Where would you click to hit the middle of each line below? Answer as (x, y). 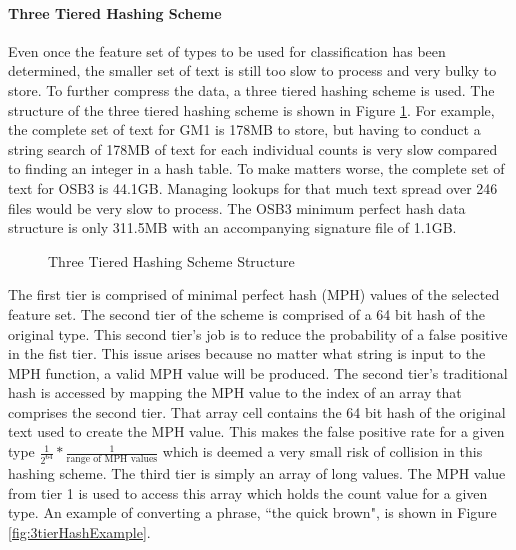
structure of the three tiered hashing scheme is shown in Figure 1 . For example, (251, 109)
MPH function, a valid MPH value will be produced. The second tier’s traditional (258, 372)
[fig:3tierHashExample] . (79, 531)
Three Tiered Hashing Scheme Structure (171, 260)
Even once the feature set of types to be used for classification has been (227, 50)
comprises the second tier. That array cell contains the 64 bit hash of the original (257, 411)
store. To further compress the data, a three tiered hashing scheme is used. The (251, 89)
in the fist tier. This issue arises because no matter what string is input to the (247, 353)
